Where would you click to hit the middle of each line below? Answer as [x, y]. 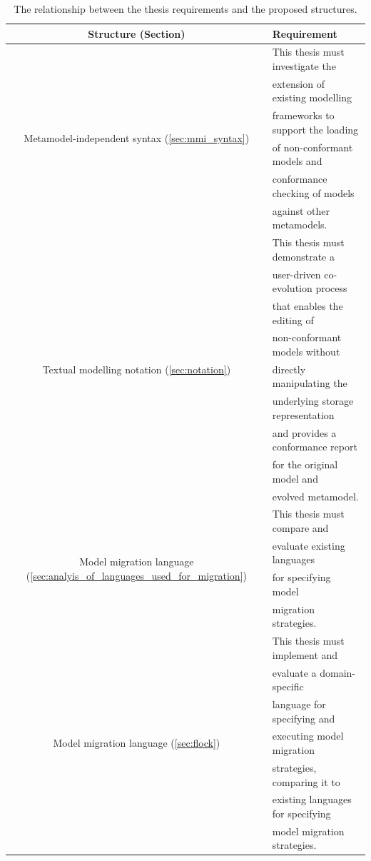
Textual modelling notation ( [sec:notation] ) [137, 369]
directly [289, 369]
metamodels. [300, 225]
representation [303, 414]
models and [297, 161]
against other [301, 210]
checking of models [313, 192]
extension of [298, 83]
